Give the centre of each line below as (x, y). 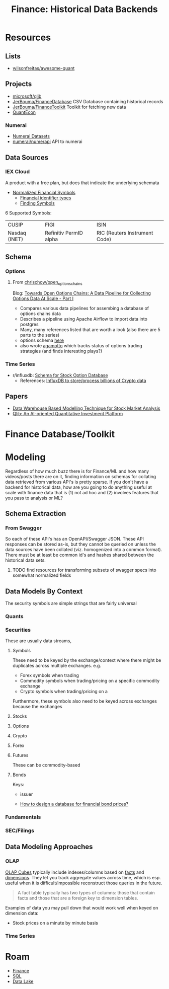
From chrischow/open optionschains (47, 283)
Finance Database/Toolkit (60, 434)
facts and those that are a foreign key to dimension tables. (78, 898)
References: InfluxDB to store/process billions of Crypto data (83, 381)
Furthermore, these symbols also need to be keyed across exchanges (85, 701)
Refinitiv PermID (64, 233)
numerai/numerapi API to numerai (47, 141)
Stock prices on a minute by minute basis (55, 923)
